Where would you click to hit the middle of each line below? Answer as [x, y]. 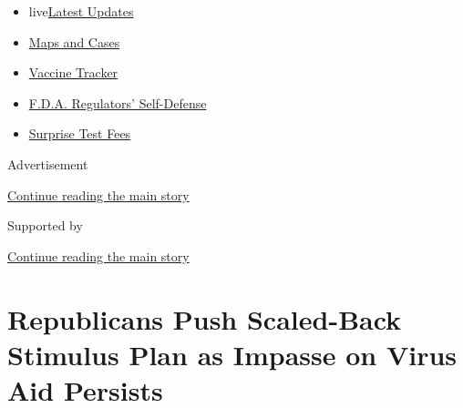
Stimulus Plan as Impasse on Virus [232, 354]
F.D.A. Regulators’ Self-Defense [118, 102]
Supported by [45, 225]
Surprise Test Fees [80, 133]
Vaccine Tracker [73, 72]
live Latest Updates [81, 11]
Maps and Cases [74, 41]
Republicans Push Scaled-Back [205, 318]
